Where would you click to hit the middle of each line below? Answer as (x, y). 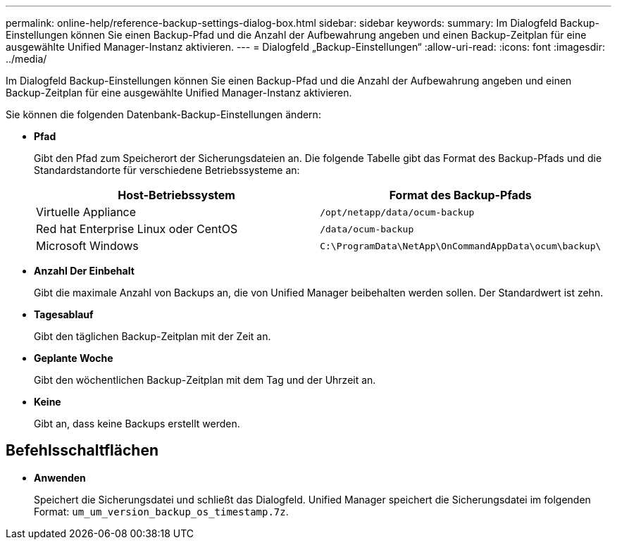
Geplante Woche (74, 358)
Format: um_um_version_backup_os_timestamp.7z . (161, 511)
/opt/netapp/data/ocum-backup (397, 212)
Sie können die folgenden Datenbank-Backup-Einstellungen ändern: (163, 114)
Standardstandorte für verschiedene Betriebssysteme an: (167, 170)
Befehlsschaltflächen (82, 451)
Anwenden (60, 477)
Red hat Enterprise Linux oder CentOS (137, 229)
